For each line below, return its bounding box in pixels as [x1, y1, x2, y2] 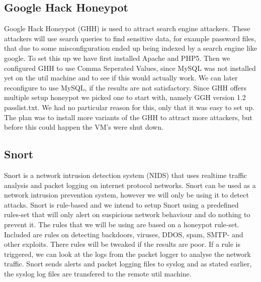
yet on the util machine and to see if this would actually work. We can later [4, 72, 238, 83]
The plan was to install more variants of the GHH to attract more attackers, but [4, 112, 253, 122]
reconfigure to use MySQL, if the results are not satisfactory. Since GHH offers [4, 82, 247, 92]
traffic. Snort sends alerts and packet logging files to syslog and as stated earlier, [4, 258, 252, 269]
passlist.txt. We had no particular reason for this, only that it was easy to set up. [4, 102, 255, 112]
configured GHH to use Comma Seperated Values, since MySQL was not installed [4, 62, 256, 73]
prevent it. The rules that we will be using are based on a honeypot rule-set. [4, 219, 239, 229]
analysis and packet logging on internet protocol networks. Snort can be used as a [4, 179, 256, 190]
